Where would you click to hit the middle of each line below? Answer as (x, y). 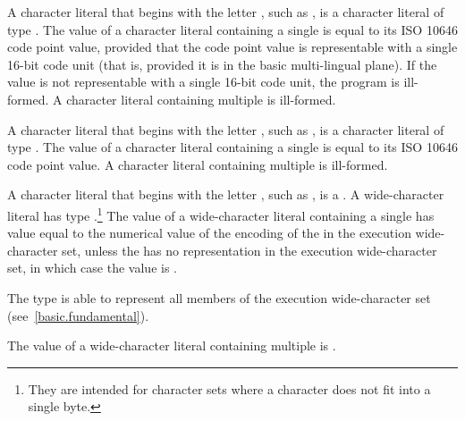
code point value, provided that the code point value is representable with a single (232, 47)
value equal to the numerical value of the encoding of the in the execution (209, 233)
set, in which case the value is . (92, 268)
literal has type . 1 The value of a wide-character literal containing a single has (221, 214)
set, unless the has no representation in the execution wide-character (249, 250)
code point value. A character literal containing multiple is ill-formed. (198, 164)
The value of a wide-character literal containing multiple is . (172, 345)
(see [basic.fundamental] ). (78, 315)
